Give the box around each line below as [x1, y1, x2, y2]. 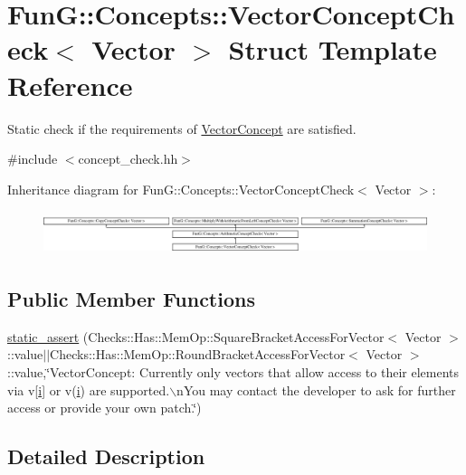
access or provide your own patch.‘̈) [7, 398, 202, 417]
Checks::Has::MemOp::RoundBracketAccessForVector [50, 345, 346, 364]
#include [7, 149, 58, 168]
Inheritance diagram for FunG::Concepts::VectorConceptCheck [7, 179, 355, 198]
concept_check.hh [78, 149, 178, 168]
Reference [7, 66, 133, 103]
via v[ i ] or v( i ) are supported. [7, 380, 170, 399]
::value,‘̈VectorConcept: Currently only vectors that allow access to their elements [7, 362, 460, 381]
